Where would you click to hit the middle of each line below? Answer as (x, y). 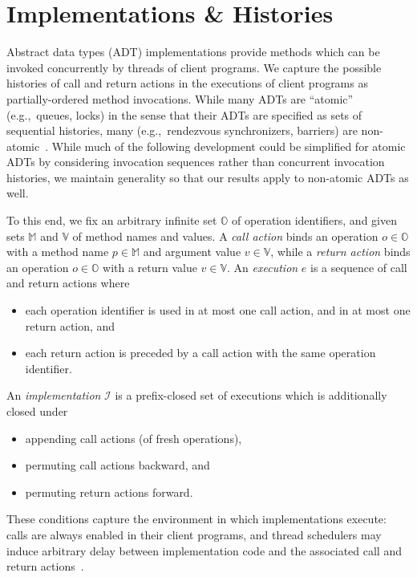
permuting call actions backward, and (117, 465)
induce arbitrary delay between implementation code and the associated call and (204, 550)
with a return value (150, 267)
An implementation (54, 395)
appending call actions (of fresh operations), (134, 438)
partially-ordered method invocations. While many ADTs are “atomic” (180, 98)
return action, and (70, 325)
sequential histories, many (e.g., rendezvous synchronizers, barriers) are (182, 130)
